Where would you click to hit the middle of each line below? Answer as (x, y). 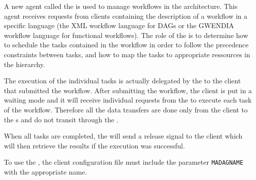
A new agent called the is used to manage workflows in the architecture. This (121, 6)
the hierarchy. (25, 64)
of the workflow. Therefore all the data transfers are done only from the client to (126, 109)
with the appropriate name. (46, 171)
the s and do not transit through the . (61, 119)
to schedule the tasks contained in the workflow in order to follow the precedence (126, 45)
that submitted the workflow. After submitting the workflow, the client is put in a (128, 90)
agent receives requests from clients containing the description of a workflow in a (126, 16)
